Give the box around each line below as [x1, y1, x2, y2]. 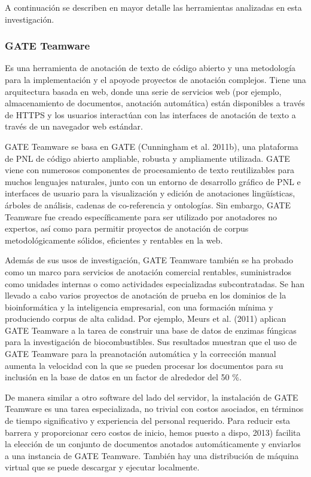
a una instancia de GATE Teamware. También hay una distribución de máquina [5, 449, 299, 461]
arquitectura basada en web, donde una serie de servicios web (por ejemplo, [5, 85, 282, 97]
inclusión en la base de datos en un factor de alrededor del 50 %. [5, 371, 242, 383]
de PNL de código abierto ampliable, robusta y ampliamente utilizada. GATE [5, 152, 290, 164]
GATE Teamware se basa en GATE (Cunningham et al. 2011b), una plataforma [5, 140, 298, 152]
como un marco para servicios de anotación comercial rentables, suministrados [5, 265, 291, 278]
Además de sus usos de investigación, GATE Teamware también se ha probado [5, 254, 293, 266]
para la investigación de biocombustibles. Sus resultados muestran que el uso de [5, 336, 297, 348]
